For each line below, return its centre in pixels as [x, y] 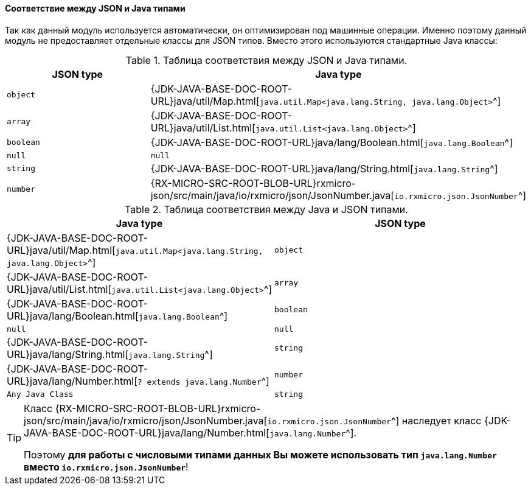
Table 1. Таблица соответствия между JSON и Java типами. [266, 60]
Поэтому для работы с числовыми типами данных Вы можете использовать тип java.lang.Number [260, 454]
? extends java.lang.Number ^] [203, 381]
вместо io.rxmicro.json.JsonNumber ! [106, 467]
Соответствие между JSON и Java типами [95, 8]
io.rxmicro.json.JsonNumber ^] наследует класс [374, 420]
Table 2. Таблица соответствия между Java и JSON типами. [266, 209]
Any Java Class [40, 394]
